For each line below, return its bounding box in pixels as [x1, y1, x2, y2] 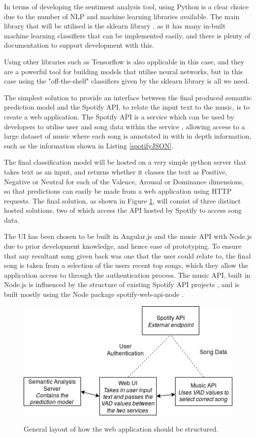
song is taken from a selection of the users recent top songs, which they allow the [4, 260, 249, 270]
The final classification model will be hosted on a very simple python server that [4, 157, 247, 167]
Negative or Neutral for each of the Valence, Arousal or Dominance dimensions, [4, 176, 244, 186]
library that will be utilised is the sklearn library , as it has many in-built [4, 21, 226, 31]
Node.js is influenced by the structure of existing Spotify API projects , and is [4, 279, 240, 290]
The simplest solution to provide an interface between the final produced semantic [4, 92, 252, 102]
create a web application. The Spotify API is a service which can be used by [4, 111, 234, 121]
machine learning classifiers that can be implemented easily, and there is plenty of [4, 30, 251, 40]
